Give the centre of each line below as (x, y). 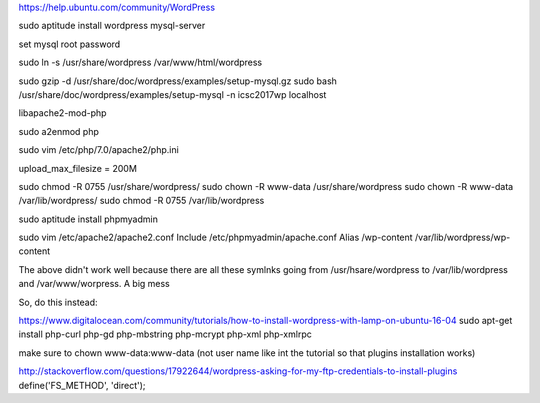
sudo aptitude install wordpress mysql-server (112, 26)
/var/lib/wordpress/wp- (463, 237)
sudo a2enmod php (58, 131)
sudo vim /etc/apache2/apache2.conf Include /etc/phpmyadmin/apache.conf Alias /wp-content (216, 237)
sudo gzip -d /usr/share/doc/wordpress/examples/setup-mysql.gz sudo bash (177, 81)
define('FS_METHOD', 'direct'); (82, 385)
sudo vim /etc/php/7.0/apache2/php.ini (98, 150)
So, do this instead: (58, 302)
